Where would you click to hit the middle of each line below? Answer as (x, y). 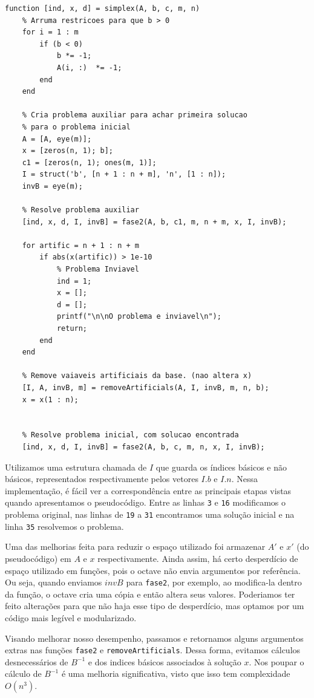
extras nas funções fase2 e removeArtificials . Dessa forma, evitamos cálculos (153, 650)
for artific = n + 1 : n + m (80, 245)
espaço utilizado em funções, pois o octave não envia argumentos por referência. (153, 570)
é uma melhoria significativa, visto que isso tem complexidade (176, 674)
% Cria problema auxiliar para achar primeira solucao (135, 115)
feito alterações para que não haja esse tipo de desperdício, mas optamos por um (155, 606)
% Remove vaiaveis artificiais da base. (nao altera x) (137, 376)
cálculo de (23, 674)
